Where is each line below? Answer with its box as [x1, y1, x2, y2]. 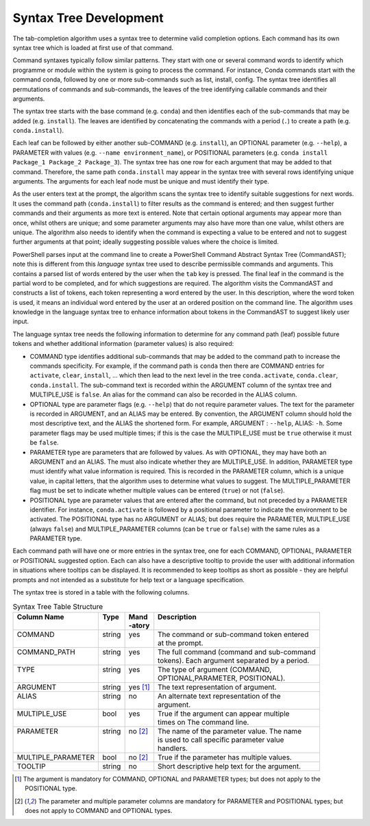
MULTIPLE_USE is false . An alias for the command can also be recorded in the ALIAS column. [29, 390, 297, 399]
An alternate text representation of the [158, 691, 281, 701]
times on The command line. [158, 717, 249, 727]
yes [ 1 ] [128, 682, 150, 692]
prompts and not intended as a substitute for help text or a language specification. [12, 575, 245, 584]
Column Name [16, 612, 64, 621]
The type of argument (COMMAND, [158, 664, 272, 674]
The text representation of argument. [158, 682, 277, 692]
